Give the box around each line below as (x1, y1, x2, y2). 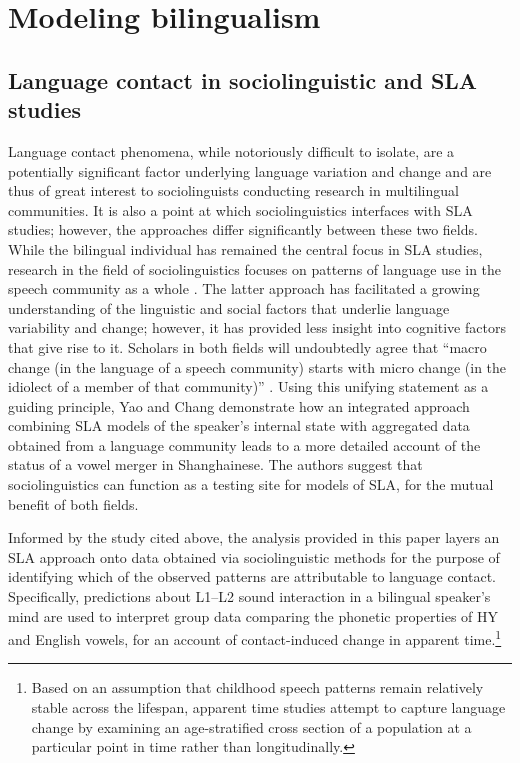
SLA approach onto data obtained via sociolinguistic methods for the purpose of (8, 546, 500, 567)
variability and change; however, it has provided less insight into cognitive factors (8, 317, 506, 338)
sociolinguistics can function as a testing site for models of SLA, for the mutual (8, 474, 494, 495)
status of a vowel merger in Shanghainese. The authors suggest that (8, 454, 423, 475)
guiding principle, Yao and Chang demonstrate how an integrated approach (8, 395, 470, 416)
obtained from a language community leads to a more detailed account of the (8, 434, 481, 455)
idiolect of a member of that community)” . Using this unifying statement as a (8, 376, 489, 397)
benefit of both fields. (8, 493, 139, 514)
